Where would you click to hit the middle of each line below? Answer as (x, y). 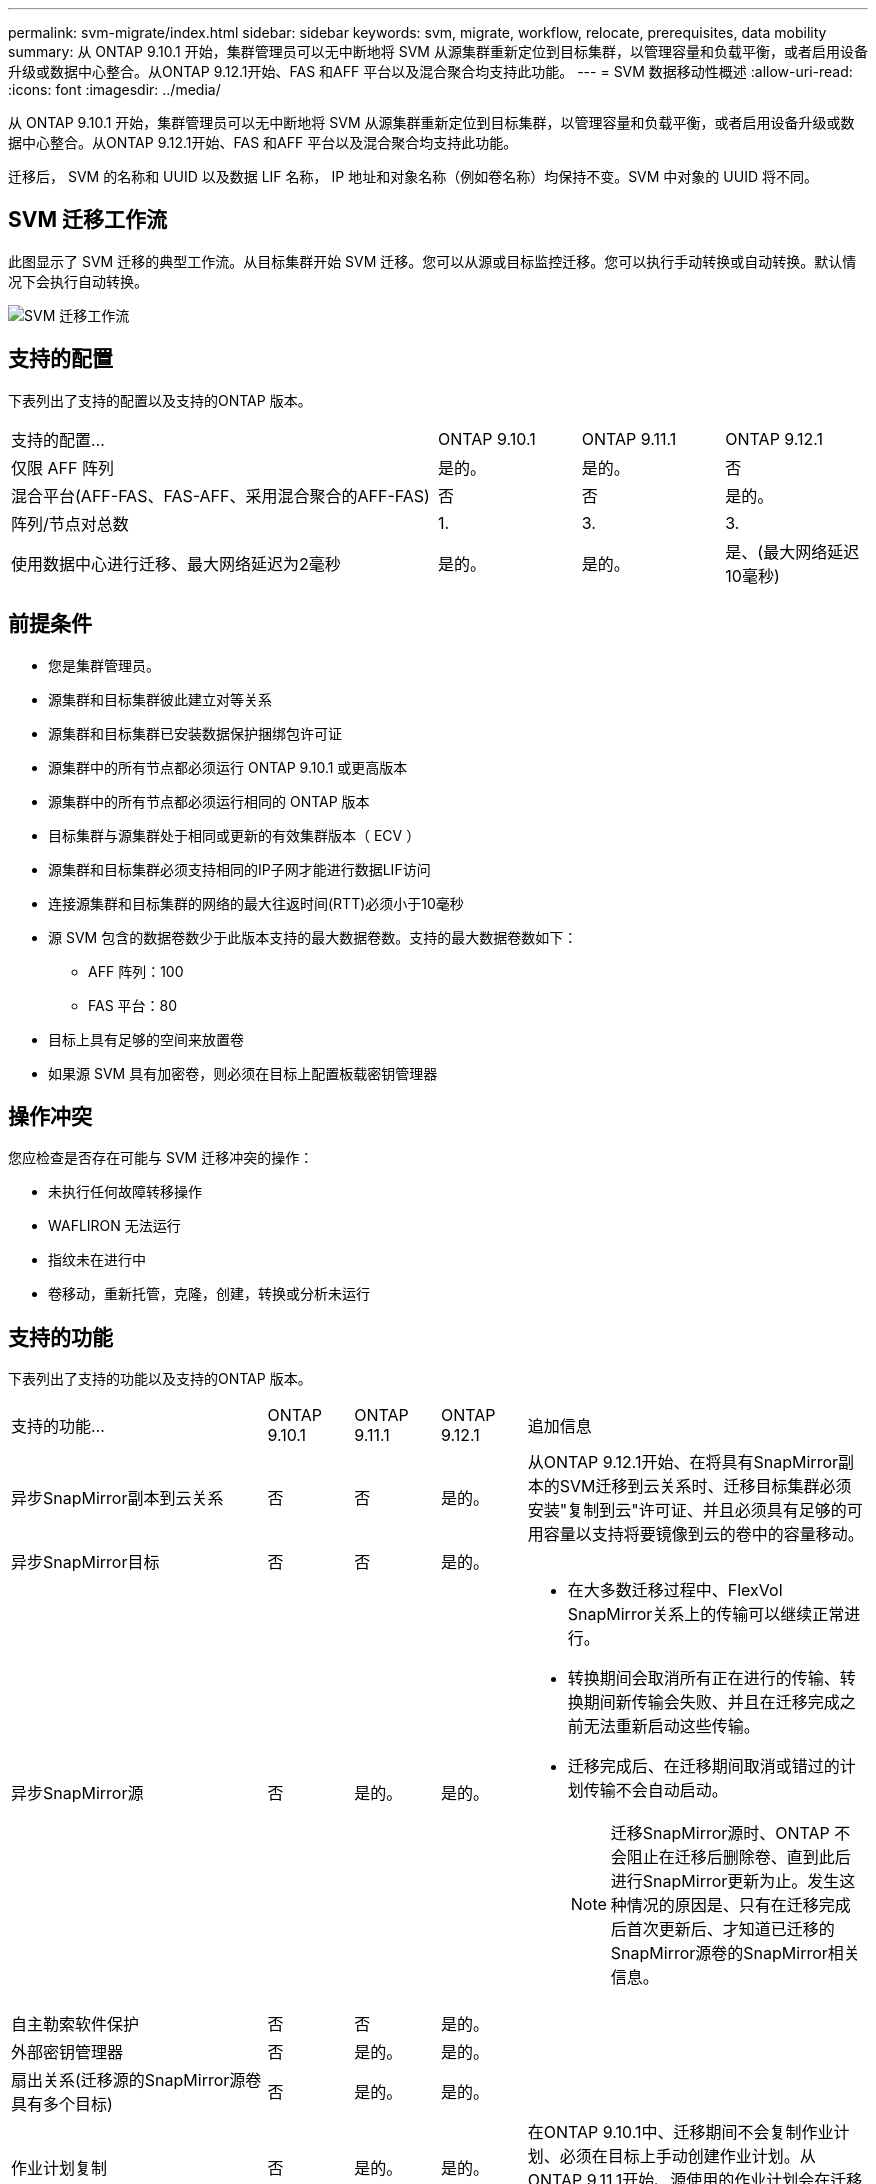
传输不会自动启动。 (655, 1790)
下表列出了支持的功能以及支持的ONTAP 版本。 (160, 1379)
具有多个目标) (62, 2104)
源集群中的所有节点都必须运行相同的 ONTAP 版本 (209, 801)
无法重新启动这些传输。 (671, 1726)
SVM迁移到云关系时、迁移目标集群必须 (705, 1486)
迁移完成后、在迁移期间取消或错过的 (703, 1766)
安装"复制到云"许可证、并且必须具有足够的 (687, 1510)
